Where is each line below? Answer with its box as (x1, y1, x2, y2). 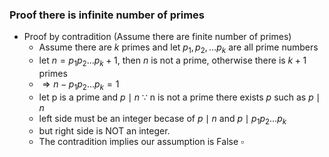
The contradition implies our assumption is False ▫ (38, 136, 244, 148)
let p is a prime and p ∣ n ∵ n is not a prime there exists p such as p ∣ (38, 91, 321, 103)
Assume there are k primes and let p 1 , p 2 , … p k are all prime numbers (38, 41, 319, 56)
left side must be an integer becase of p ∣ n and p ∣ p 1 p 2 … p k (38, 112, 287, 127)
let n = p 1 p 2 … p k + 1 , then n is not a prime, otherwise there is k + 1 (38, 54, 307, 68)
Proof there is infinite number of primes (9, 8, 206, 22)
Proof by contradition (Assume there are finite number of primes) (23, 31, 292, 43)
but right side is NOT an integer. (38, 125, 171, 137)
